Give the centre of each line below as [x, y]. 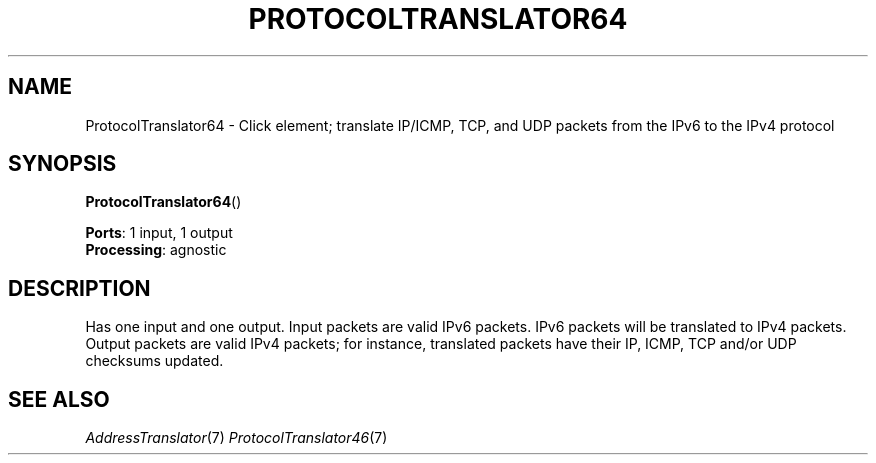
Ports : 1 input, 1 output [159, 233]
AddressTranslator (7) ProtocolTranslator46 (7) [236, 438]
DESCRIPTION [79, 288]
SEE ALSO [59, 399]
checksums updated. [154, 361]
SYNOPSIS [62, 164]
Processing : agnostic [156, 250]
